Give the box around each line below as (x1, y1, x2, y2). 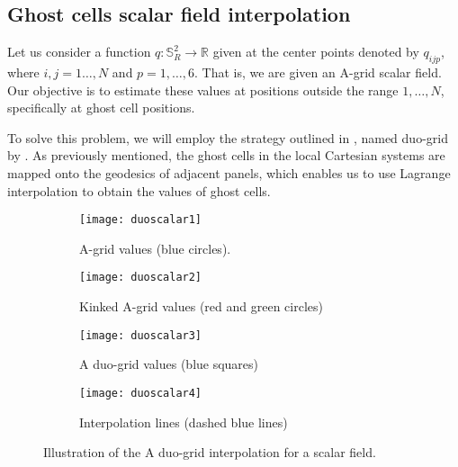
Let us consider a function (7, 42, 151, 61)
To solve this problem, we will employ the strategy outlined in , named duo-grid (7, 128, 448, 147)
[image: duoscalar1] (79, 213, 202, 227)
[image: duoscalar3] (79, 328, 202, 342)
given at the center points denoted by (212, 42, 419, 61)
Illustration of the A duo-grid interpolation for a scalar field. (43, 443, 376, 462)
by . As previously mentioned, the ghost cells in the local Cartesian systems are (7, 146, 445, 165)
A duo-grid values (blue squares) (79, 355, 259, 373)
